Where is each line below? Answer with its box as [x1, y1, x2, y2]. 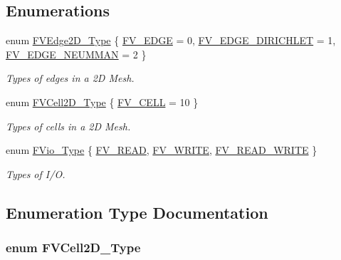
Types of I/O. [6, 166, 65, 181]
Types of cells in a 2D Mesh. [6, 118, 131, 133]
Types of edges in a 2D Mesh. [6, 71, 135, 85]
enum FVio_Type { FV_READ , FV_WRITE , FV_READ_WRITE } [6, 142, 318, 157]
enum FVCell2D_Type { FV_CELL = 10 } [6, 94, 199, 109]
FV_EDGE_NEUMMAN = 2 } [6, 46, 147, 61]
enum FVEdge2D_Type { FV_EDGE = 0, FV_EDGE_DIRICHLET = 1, [6, 33, 336, 48]
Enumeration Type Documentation [6, 201, 268, 223]
